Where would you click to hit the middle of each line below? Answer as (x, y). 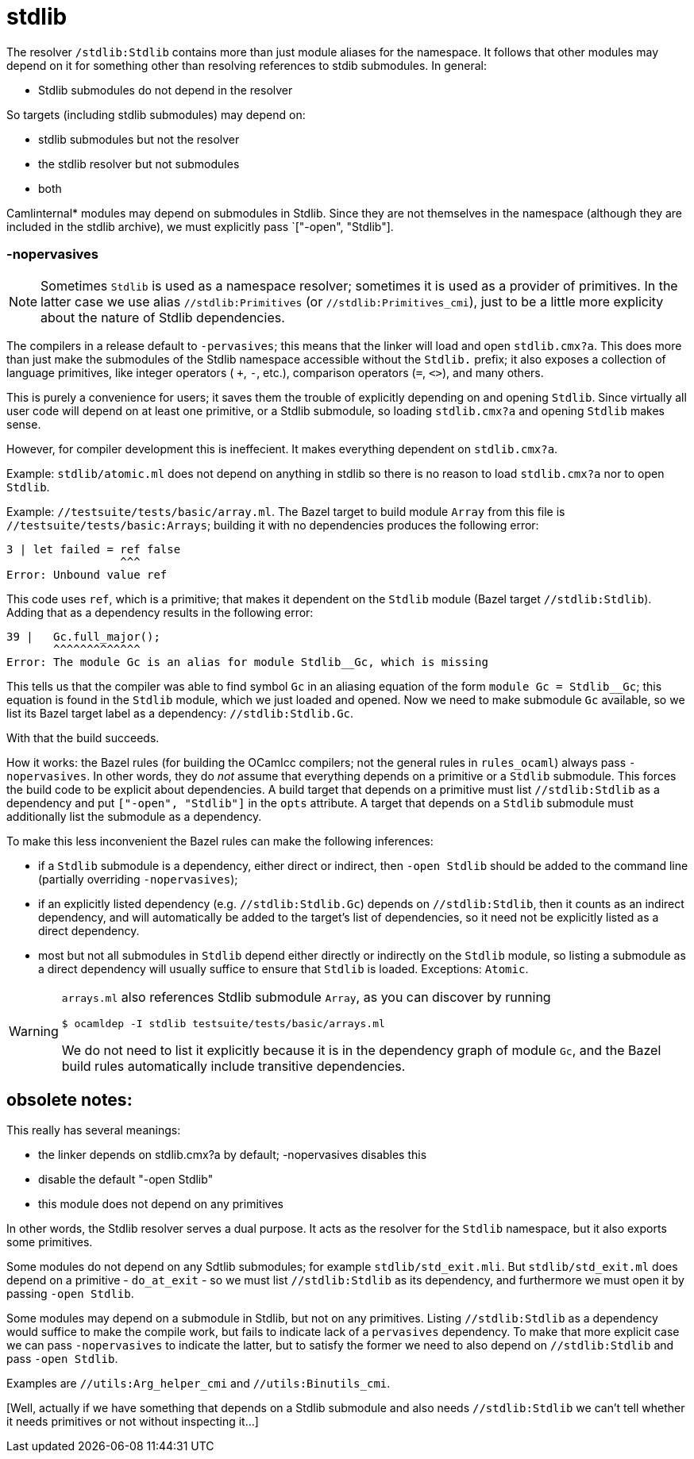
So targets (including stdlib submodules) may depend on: (156, 114)
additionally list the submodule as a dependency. (134, 816)
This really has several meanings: (94, 1130)
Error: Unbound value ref (87, 574)
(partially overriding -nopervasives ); (138, 879)
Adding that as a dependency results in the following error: (160, 612)
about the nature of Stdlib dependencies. (163, 317)
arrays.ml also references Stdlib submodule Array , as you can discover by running (306, 997)
